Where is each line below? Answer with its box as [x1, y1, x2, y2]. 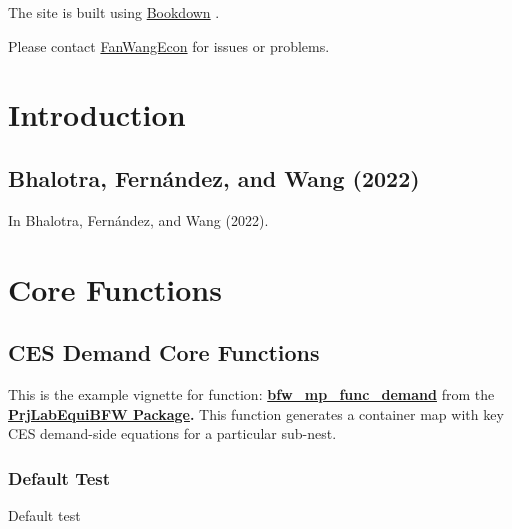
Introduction [8, 94, 186, 135]
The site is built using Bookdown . [8, 2, 220, 22]
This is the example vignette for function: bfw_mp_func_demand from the [8, 383, 495, 404]
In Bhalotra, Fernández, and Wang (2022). [8, 209, 269, 230]
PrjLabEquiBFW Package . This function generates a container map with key [8, 403, 504, 424]
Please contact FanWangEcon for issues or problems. [8, 35, 330, 56]
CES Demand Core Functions [8, 337, 320, 368]
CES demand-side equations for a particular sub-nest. [8, 423, 337, 444]
